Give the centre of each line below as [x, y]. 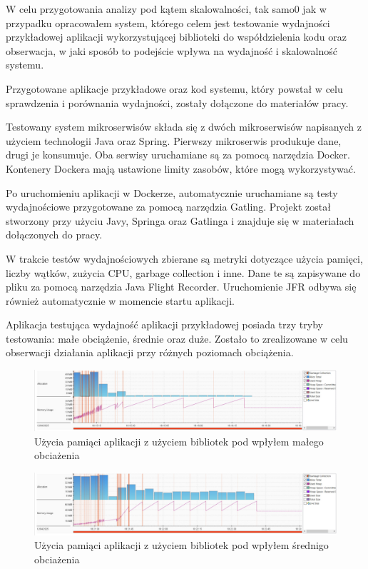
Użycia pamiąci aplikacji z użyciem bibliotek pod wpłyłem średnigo [182, 545]
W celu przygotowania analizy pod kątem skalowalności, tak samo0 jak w [166, 9]
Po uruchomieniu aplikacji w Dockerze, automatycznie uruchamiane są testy [172, 192]
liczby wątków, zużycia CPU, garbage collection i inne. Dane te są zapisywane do [183, 272]
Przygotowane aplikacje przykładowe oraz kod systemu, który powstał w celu [174, 88]
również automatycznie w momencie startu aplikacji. [120, 300]
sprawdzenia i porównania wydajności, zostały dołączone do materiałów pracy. [177, 102]
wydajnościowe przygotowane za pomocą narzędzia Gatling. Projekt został [168, 207]
